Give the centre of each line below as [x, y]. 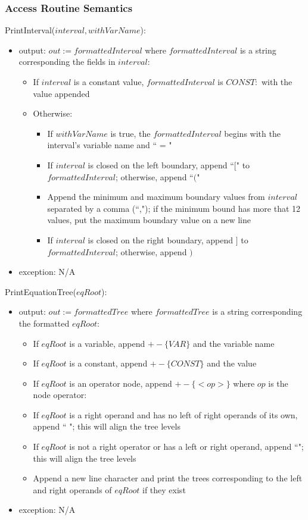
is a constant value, [109, 82]
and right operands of [72, 489]
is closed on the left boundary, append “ [161, 165]
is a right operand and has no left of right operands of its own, [183, 414]
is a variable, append [107, 343]
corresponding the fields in [67, 62]
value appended [61, 93]
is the [278, 383]
